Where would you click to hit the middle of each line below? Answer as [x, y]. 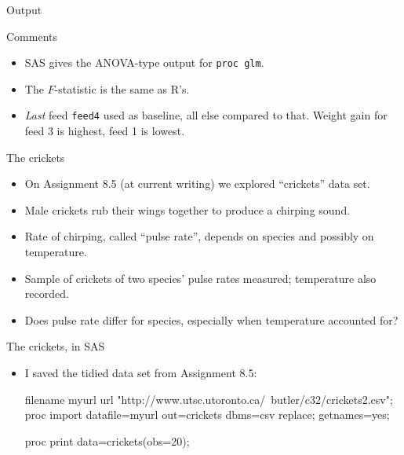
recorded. [47, 294]
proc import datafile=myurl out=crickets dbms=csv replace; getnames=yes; [207, 415]
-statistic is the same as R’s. [122, 88]
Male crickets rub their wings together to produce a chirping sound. [187, 209]
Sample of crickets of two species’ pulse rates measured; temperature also [200, 278]
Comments [32, 36]
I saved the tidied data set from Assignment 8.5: [141, 373]
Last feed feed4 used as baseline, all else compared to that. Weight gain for [206, 115]
